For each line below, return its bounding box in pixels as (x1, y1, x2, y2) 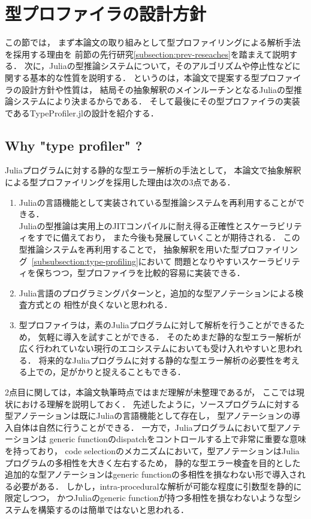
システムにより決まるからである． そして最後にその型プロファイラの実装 (13, 95, 300, 107)
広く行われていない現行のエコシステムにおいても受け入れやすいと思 (19, 342, 286, 355)
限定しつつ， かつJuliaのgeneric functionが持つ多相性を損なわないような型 (5, 491, 293, 504)
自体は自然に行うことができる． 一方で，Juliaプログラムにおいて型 (13, 421, 276, 433)
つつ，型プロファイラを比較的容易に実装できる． (52, 266, 245, 279)
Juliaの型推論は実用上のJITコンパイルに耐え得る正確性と (19, 219, 243, 232)
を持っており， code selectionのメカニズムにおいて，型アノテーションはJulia (5, 444, 300, 457)
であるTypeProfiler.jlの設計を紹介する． (5, 106, 159, 119)
